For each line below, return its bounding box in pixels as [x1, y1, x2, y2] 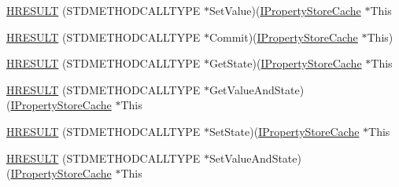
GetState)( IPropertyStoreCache [209, 55, 362, 71]
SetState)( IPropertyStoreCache [209, 123, 360, 139]
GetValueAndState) [209, 81, 305, 97]
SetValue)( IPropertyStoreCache [209, 2, 361, 18]
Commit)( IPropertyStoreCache [209, 28, 358, 45]
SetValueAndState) [209, 149, 301, 166]
